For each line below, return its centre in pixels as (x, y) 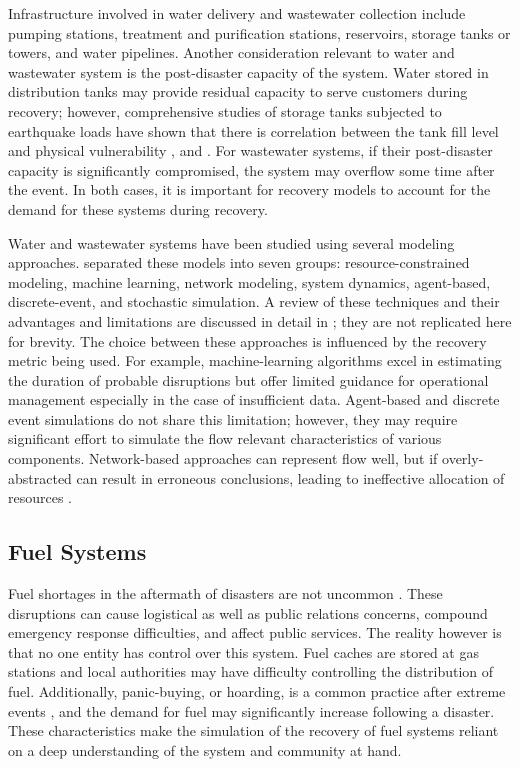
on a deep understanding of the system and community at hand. (205, 749)
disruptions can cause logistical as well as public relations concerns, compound (248, 612)
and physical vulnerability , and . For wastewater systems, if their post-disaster (250, 150)
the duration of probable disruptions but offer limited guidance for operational (248, 379)
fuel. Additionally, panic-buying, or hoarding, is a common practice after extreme (257, 691)
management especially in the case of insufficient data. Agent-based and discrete (254, 399)
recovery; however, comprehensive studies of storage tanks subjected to (225, 110)
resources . (40, 497)
